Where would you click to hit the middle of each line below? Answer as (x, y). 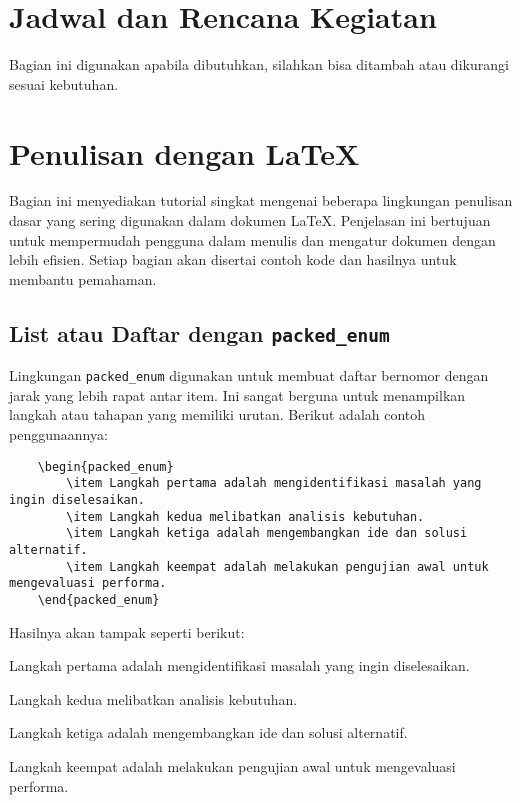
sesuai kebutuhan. (64, 83)
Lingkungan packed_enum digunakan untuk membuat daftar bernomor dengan (249, 375)
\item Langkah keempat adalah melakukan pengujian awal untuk (277, 566)
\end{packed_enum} (98, 599)
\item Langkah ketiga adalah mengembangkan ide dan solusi (267, 533)
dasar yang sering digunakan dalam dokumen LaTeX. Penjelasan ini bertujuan (250, 220)
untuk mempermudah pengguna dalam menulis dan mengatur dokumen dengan (252, 239)
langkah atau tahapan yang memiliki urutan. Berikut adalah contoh (217, 414)
